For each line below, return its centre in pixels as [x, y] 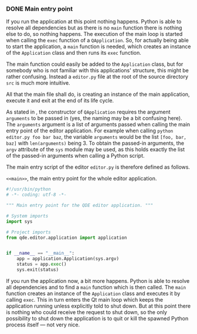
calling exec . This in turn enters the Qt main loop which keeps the [84, 299]
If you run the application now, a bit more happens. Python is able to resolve [98, 280]
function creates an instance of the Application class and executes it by [93, 293]
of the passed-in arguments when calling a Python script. [75, 156]
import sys [19, 221]
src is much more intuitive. [38, 83]
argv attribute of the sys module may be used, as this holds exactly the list [96, 149]
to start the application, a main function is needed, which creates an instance [98, 46]
